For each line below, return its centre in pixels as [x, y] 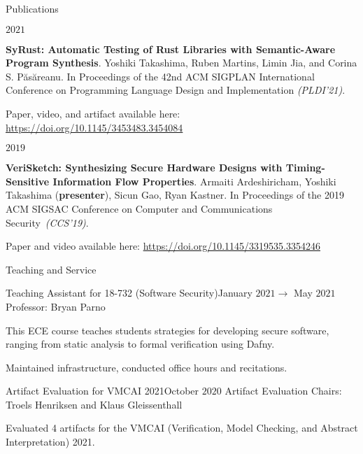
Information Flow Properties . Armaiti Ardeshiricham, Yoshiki [194, 181]
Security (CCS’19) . [47, 222]
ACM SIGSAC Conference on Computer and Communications [139, 208]
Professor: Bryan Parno [56, 306]
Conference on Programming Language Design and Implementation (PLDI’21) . [176, 90]
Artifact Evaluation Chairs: [283, 391]
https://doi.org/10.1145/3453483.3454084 [94, 127]
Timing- [305, 168]
